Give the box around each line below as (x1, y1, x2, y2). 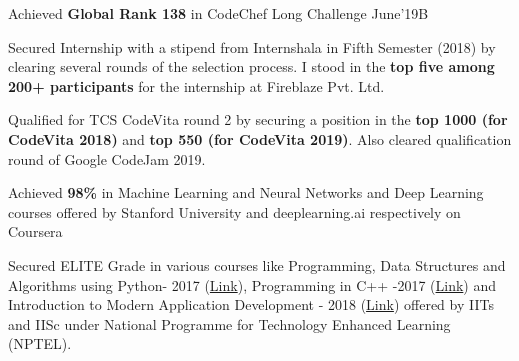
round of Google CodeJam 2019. (8, 148, 206, 169)
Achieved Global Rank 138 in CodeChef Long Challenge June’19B (8, 3, 429, 23)
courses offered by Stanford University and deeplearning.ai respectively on (8, 201, 461, 222)
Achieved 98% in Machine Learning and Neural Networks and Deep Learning (8, 182, 484, 203)
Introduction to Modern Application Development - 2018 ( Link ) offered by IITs (8, 294, 494, 315)
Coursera (8, 221, 63, 242)
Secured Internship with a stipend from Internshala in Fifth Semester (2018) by (8, 36, 496, 57)
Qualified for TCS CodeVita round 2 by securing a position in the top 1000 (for (8, 109, 508, 130)
